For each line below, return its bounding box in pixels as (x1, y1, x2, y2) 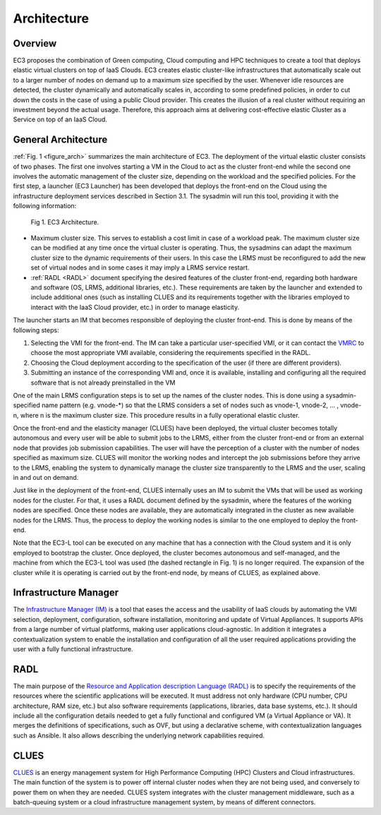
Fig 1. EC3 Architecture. (30, 217, 99, 226)
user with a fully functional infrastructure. (13, 645, 133, 653)
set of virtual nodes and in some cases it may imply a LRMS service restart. (30, 263, 250, 272)
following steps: (13, 325, 59, 334)
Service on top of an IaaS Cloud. (13, 115, 107, 123)
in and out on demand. (13, 473, 79, 482)
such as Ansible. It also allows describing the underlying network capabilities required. (13, 731, 265, 739)
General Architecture (13, 134, 108, 146)
